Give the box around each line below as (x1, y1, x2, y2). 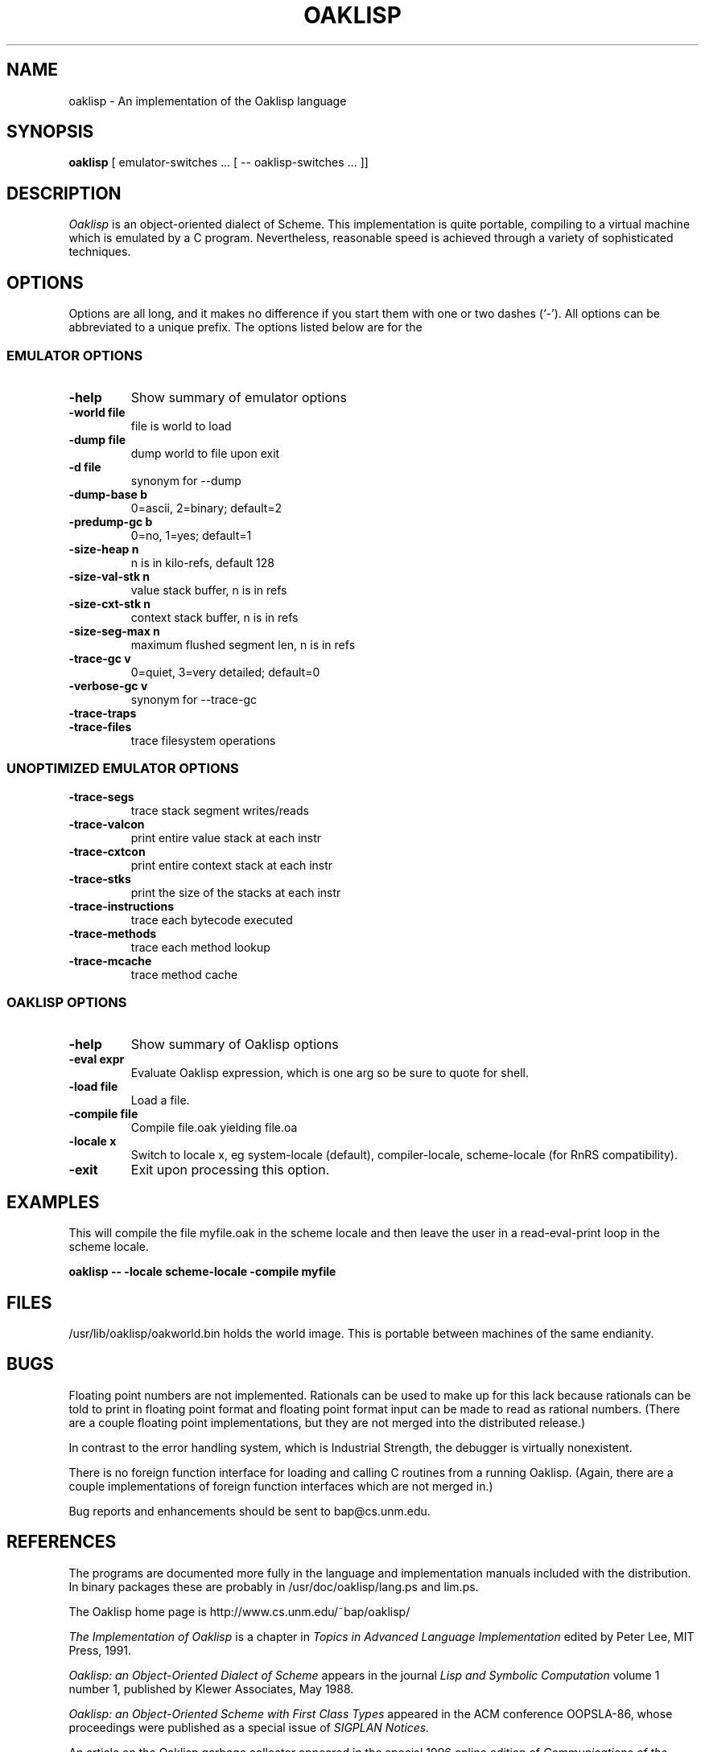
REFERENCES (6, 1532, 117, 1553)
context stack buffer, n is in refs (130, 610, 299, 624)
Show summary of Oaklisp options (130, 1036, 339, 1053)
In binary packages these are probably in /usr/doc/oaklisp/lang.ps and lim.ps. (68, 1579, 479, 1594)
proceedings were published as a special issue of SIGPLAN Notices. (68, 1720, 430, 1734)
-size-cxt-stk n (68, 596, 151, 611)
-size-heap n (68, 541, 139, 556)
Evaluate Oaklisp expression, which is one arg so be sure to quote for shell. (130, 1066, 529, 1080)
